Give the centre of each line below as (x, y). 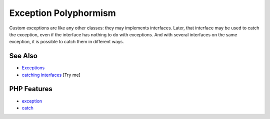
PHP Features (31, 89)
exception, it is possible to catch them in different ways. (67, 42)
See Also (23, 56)
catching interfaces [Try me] (51, 75)
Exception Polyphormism (62, 13)
